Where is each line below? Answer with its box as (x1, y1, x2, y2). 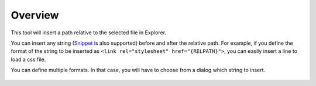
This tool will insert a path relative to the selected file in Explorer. (11, 29, 167, 36)
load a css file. (11, 56, 46, 63)
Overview (11, 9, 59, 21)
